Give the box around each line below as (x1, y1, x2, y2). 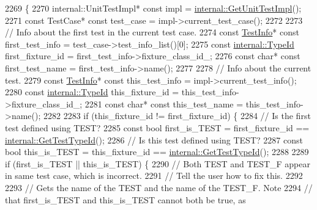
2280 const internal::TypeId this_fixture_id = (5, 85, 179, 98)
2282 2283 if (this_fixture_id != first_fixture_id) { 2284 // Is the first (43, 109, 311, 122)
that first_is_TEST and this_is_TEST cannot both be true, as (5, 193, 246, 206)
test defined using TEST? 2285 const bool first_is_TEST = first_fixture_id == (5, 121, 310, 134)
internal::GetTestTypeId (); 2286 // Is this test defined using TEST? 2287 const (5, 133, 303, 146)
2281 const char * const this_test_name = (84, 97, 244, 110)
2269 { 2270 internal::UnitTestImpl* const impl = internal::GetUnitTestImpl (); (5, 2, 302, 14)
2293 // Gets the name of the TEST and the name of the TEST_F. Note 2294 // (5, 181, 313, 194)
